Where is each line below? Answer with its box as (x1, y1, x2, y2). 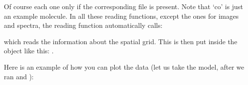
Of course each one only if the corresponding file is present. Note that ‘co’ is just (4, 1, 243, 11)
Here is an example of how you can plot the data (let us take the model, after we (4, 61, 245, 72)
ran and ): (4, 71, 34, 81)
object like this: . (4, 46, 54, 56)
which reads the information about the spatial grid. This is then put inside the (4, 36, 237, 46)
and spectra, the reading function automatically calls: (4, 20, 163, 30)
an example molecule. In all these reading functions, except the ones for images (4, 11, 239, 21)
